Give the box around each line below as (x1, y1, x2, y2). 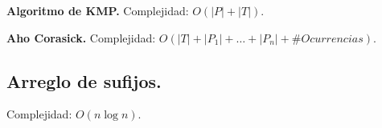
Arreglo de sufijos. (6, 68, 162, 93)
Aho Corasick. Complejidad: (6, 29, 156, 46)
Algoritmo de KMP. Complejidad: (6, 2, 189, 18)
